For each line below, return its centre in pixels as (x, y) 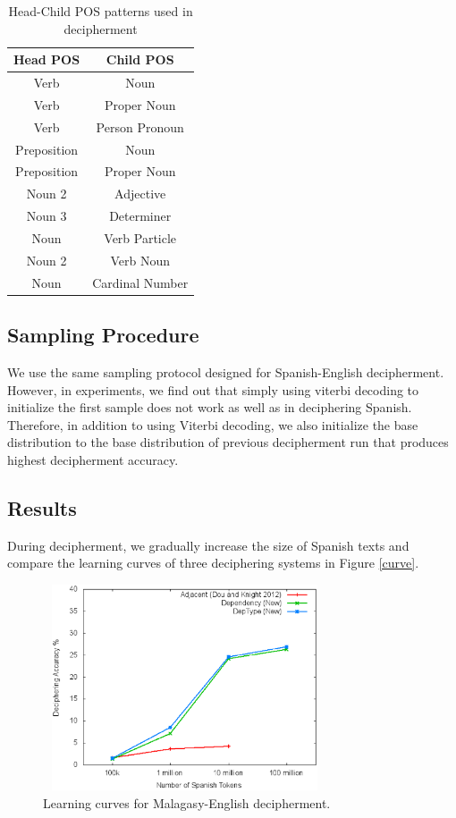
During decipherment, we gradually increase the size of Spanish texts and (208, 545)
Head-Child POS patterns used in (101, 11)
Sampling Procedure (103, 335)
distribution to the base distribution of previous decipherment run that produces (228, 442)
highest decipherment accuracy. (93, 459)
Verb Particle (140, 237)
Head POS (47, 59)
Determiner (140, 216)
